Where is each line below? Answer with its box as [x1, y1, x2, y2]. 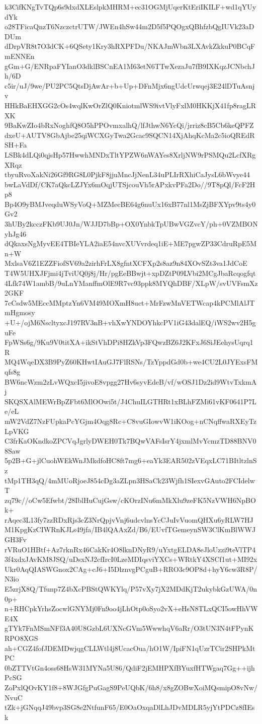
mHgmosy [5, 307, 35, 318]
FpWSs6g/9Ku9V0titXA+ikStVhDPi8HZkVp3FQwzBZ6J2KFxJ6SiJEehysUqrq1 [5, 337, 253, 347]
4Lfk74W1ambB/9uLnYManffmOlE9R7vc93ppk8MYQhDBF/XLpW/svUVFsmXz [5, 277, 258, 288]
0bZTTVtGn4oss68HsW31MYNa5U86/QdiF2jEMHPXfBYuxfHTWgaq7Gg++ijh [5, 662, 255, 673]
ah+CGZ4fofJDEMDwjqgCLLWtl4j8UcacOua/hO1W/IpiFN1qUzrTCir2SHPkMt [5, 642, 255, 653]
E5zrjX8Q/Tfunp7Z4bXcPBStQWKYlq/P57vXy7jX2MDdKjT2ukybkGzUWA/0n [5, 584, 257, 594]
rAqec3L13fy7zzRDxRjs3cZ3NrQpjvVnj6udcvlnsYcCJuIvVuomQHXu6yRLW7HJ [5, 514, 253, 525]
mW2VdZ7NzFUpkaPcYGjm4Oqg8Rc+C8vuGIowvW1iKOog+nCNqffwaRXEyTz [5, 415, 256, 426]
